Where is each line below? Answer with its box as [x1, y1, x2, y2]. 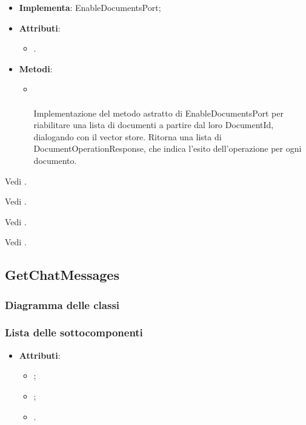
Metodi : [19, 62, 53, 75]
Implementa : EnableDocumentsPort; [19, 1, 161, 13]
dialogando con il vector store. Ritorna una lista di [33, 130, 222, 143]
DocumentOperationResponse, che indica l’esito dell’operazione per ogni [33, 142, 302, 155]
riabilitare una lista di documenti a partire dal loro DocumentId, [33, 118, 274, 131]
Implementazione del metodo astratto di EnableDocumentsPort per [33, 106, 284, 119]
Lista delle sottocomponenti [5, 325, 143, 340]
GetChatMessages [5, 265, 119, 284]
